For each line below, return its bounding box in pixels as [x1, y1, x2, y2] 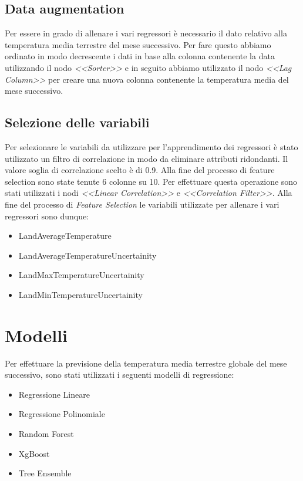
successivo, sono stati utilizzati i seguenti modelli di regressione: [5, 368, 234, 381]
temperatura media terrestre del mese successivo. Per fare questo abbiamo [5, 38, 271, 50]
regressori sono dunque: [5, 209, 89, 222]
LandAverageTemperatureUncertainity [18, 249, 157, 261]
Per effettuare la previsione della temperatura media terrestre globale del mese [5, 357, 287, 369]
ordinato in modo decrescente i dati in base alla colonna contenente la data [5, 50, 275, 62]
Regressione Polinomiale [18, 408, 105, 420]
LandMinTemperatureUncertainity [18, 288, 143, 300]
